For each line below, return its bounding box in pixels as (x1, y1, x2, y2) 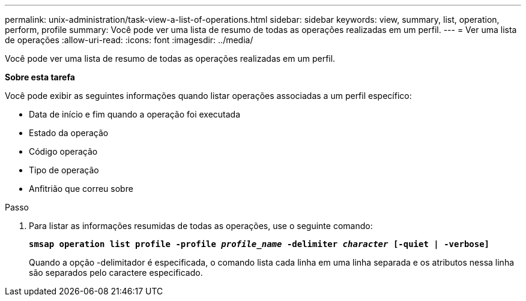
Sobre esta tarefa (5, 72, 75, 82)
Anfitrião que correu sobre (29, 183, 133, 194)
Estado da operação (29, 128, 109, 138)
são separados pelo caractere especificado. (29, 267, 203, 278)
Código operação (29, 146, 98, 156)
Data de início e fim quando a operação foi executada (29, 109, 241, 119)
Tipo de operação (29, 165, 99, 175)
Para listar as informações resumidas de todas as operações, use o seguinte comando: (29, 221, 373, 231)
